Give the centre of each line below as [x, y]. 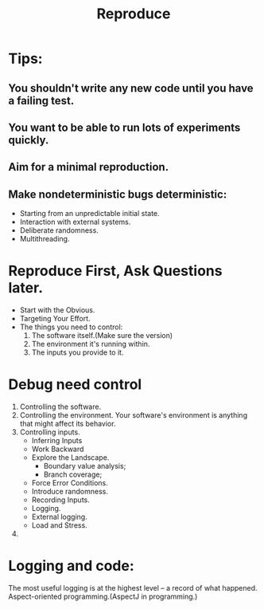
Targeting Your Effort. [55, 319]
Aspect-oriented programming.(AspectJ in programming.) [103, 596]
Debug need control [75, 385]
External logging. [59, 517]
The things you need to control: [71, 327]
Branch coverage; [73, 474]
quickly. [29, 140]
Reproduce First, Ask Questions [115, 271]
